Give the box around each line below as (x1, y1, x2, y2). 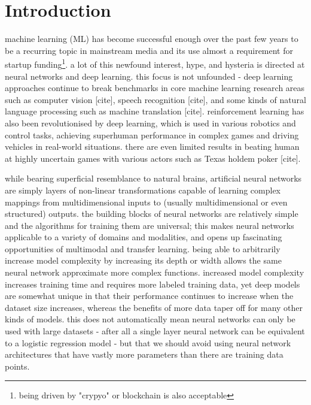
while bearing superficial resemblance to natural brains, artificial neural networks (5, 172, 302, 185)
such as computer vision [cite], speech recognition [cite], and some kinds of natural (5, 93, 306, 105)
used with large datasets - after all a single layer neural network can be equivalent (5, 325, 305, 337)
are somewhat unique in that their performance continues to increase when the (5, 289, 294, 302)
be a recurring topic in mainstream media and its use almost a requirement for (5, 44, 294, 56)
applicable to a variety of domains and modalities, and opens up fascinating (5, 231, 282, 243)
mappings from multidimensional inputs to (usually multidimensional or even (5, 195, 288, 208)
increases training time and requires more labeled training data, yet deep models (5, 277, 300, 290)
